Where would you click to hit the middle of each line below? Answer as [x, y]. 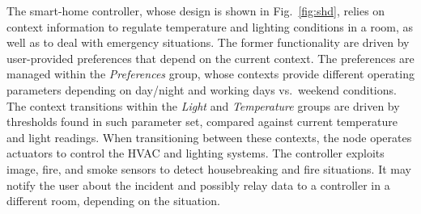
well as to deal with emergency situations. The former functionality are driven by [208, 42]
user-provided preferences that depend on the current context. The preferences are [210, 58]
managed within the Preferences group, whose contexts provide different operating [210, 74]
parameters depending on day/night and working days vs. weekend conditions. [202, 89]
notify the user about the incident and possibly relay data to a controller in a [198, 185]
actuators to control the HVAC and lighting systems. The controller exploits [196, 153]
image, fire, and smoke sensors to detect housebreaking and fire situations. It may [209, 168]
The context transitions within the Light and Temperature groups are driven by [203, 105]
